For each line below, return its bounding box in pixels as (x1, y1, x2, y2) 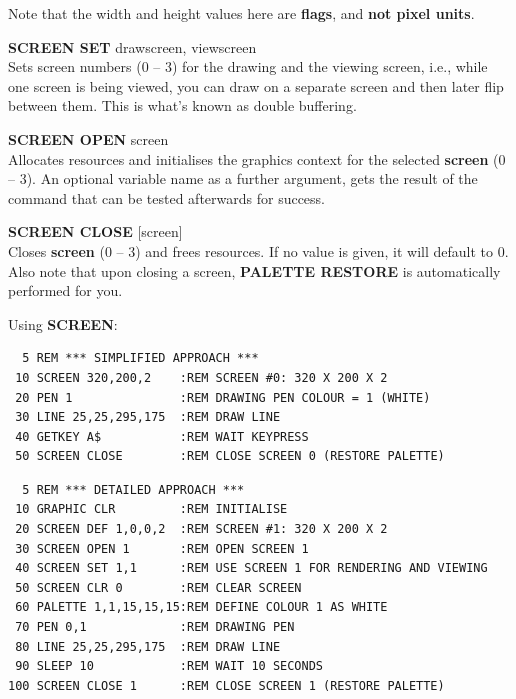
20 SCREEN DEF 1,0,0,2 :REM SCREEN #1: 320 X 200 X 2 (15, 522, 388, 537)
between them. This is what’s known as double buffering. (8, 95, 357, 116)
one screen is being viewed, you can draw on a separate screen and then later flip (8, 75, 504, 96)
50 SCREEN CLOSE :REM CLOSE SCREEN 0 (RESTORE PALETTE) (15, 449, 445, 464)
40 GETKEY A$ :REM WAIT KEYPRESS (15, 429, 309, 444)
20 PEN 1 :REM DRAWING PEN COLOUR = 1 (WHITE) (15, 390, 431, 405)
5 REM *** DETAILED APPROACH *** (22, 482, 245, 497)
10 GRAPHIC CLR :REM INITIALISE (15, 502, 288, 517)
